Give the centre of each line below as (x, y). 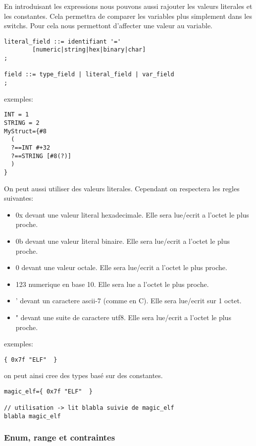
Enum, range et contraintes (60, 437)
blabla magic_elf (32, 416)
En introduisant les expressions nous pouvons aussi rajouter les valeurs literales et (128, 6)
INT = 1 (17, 115)
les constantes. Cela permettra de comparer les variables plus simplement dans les (128, 16)
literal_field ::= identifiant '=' (63, 41)
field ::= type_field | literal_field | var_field (89, 75)
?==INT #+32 (31, 147)
